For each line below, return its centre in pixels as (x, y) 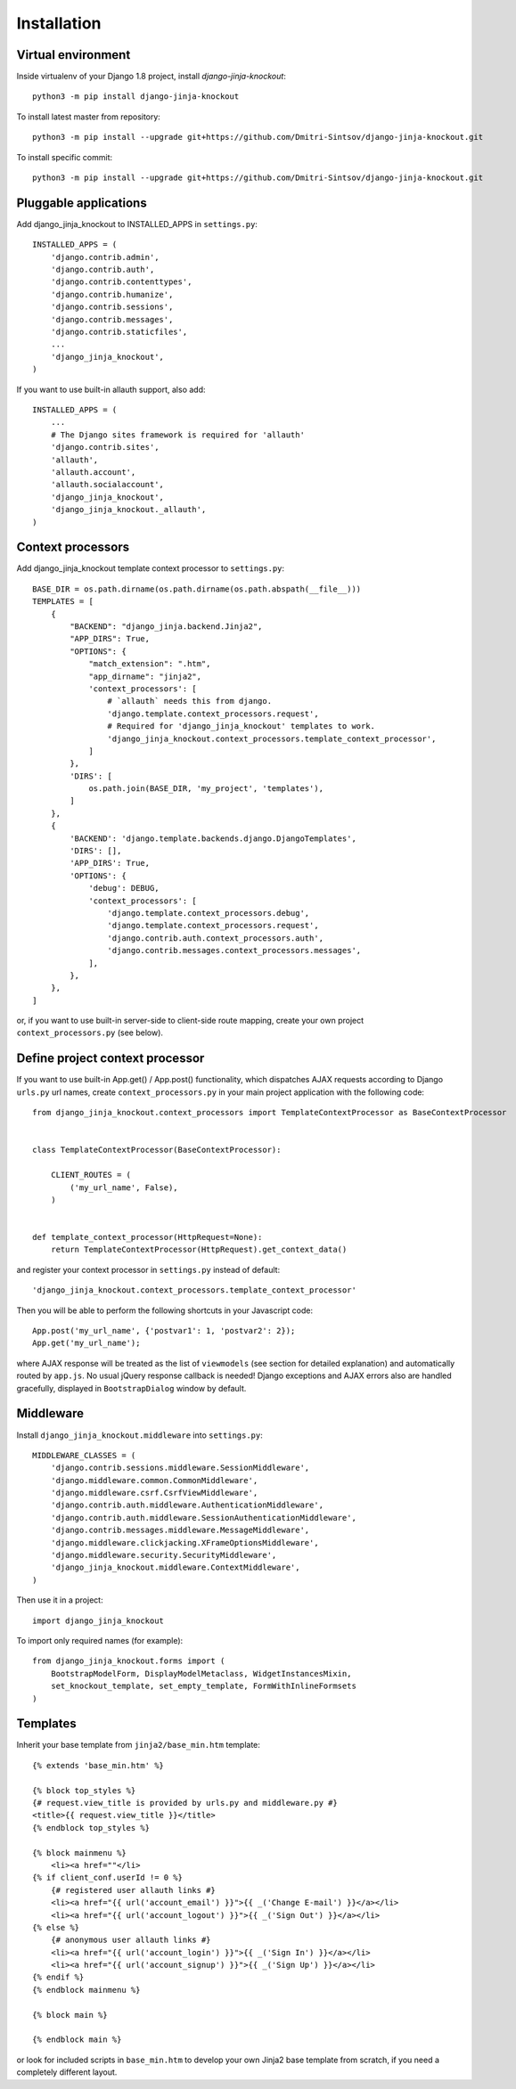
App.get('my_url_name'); (86, 1343)
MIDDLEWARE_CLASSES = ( (84, 1455)
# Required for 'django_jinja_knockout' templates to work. (242, 726)
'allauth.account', (93, 472)
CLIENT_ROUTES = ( (91, 1175)
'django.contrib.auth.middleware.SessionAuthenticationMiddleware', (203, 1518)
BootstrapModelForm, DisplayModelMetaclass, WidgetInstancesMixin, (201, 1673)
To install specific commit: (65, 157)
